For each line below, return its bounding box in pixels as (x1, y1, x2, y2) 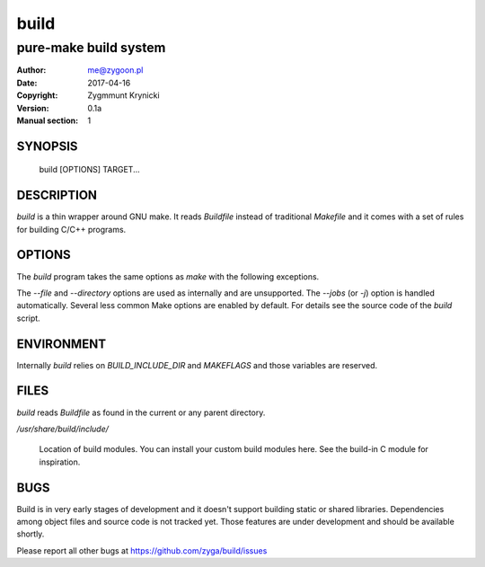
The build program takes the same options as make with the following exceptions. (16, 270, 320, 282)
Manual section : (16, 115, 79, 126)
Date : (16, 77, 38, 88)
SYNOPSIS (16, 138, 78, 154)
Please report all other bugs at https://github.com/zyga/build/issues (16, 545, 268, 556)
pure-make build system (16, 40, 166, 56)
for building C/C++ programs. (16, 224, 127, 235)
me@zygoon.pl (87, 65, 144, 75)
